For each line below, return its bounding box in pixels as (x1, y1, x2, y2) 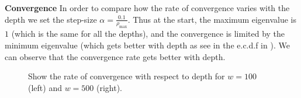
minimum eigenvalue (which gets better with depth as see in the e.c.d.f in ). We (5, 38, 290, 51)
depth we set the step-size (5, 13, 97, 25)
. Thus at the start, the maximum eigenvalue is (127, 13, 297, 25)
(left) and (28, 81, 62, 93)
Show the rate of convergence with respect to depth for (28, 70, 225, 82)
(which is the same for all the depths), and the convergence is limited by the (11, 27, 285, 40)
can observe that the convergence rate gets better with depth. (5, 50, 226, 62)
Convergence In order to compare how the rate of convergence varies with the (5, 2, 290, 13)
